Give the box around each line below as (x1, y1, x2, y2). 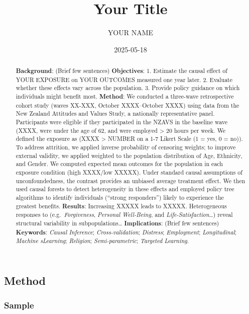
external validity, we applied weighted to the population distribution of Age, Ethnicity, (16, 151, 242, 160)
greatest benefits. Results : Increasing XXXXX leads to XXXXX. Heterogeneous (16, 201, 227, 210)
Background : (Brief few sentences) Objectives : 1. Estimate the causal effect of (16, 66, 227, 75)
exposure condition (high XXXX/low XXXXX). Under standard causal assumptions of (16, 168, 242, 176)
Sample (4, 299, 34, 311)
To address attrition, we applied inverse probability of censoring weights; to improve (16, 143, 236, 151)
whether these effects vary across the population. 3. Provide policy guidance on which (16, 84, 240, 92)
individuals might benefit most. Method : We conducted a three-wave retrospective (16, 92, 234, 101)
